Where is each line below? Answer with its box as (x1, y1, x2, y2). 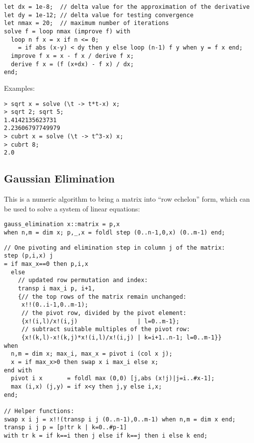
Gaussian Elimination (4, 171, 115, 186)
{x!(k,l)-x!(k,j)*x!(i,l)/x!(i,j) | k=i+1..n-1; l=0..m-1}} (21, 334, 222, 341)
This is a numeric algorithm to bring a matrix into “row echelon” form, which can (4, 194, 250, 204)
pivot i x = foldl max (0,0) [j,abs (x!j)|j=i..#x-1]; (11, 375, 215, 382)
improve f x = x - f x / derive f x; (11, 52, 134, 59)
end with (4, 366, 32, 374)
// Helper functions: (4, 407, 75, 415)
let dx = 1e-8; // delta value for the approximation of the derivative (4, 3, 250, 10)
